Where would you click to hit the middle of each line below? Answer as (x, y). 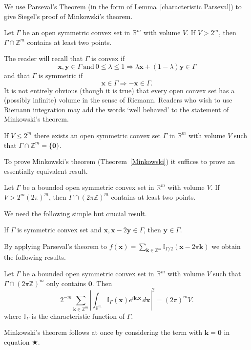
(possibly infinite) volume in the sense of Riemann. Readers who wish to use (118, 100)
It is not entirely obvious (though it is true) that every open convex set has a (119, 90)
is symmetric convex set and (59, 230)
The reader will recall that (43, 58)
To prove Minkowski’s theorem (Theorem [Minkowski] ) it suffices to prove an (120, 161)
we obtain (226, 246)
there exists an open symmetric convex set (97, 135)
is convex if (108, 58)
